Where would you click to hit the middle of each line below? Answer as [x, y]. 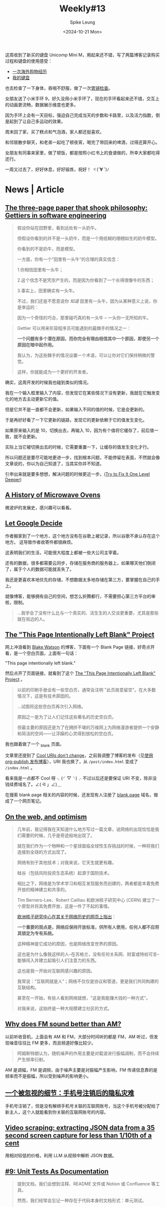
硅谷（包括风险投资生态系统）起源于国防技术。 [64, 873]
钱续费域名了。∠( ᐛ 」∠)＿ [33, 784]
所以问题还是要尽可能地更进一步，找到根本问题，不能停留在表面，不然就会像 [82, 457]
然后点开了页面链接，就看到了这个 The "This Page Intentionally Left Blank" [80, 673]
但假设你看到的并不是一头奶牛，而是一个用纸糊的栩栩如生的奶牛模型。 [88, 238]
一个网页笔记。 [29, 801]
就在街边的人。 [32, 619]
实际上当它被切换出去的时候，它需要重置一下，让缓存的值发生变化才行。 [78, 447]
